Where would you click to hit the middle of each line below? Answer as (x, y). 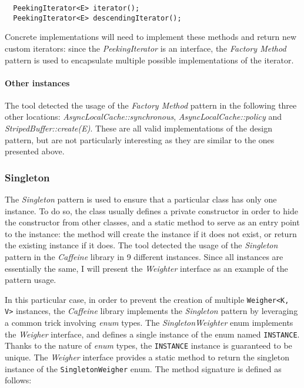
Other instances (37, 82)
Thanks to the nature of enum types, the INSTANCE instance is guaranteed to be (148, 345)
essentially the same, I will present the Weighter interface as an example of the (146, 268)
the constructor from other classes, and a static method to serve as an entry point (152, 222)
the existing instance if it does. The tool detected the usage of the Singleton (141, 245)
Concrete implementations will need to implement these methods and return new (151, 37)
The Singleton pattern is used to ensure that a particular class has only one (141, 199)
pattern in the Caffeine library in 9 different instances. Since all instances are (144, 257)
